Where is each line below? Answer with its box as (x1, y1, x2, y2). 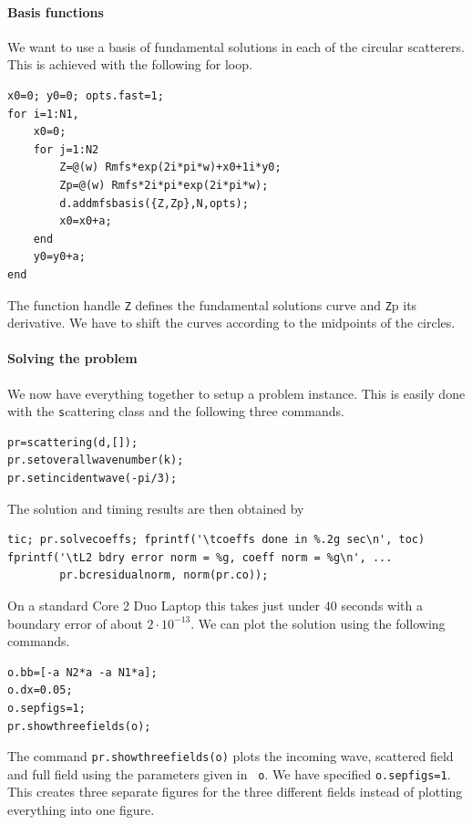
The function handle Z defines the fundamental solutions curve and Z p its (7, 295, 417, 314)
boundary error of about (7, 613, 143, 632)
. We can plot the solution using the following (190, 613, 446, 632)
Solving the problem (7, 349, 138, 368)
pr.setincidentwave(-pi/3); (7, 472, 178, 485)
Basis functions (7, 2, 104, 21)
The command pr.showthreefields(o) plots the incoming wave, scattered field (7, 747, 454, 766)
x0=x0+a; (59, 214, 112, 228)
